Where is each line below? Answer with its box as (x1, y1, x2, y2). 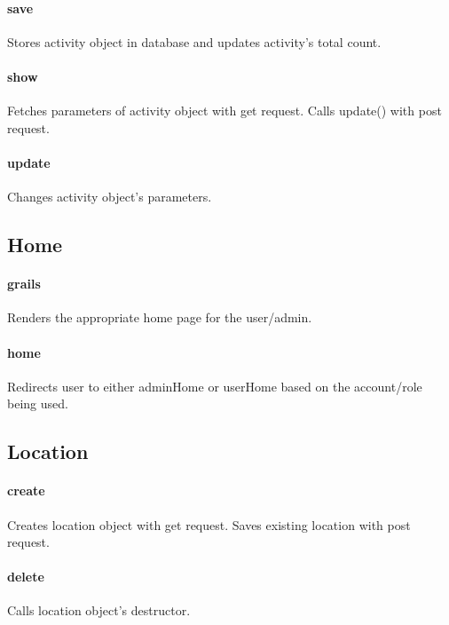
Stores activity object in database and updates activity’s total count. (7, 32, 382, 51)
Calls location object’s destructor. (7, 601, 191, 620)
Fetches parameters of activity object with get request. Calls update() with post (7, 101, 442, 120)
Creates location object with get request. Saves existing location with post (7, 515, 411, 534)
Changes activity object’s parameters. (7, 187, 212, 206)
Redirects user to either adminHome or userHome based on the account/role (7, 376, 422, 395)
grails (7, 274, 41, 293)
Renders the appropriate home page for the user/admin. (7, 308, 312, 327)
